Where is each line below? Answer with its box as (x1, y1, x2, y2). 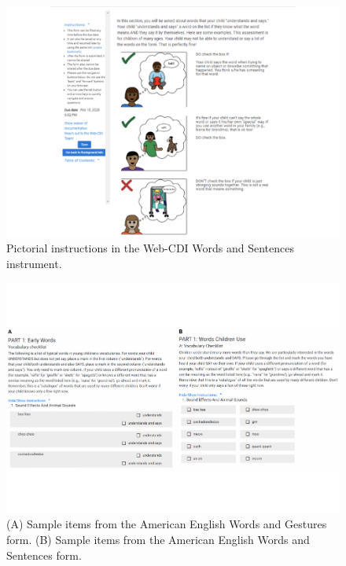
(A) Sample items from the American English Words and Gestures (6, 516, 327, 532)
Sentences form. (6, 546, 82, 563)
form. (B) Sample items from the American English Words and (6, 531, 310, 548)
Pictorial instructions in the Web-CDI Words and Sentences (6, 240, 295, 256)
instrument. (6, 255, 62, 271)
